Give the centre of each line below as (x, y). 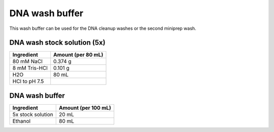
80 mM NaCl (27, 62)
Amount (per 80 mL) (78, 55)
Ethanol (21, 121)
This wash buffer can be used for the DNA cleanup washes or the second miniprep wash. (103, 28)
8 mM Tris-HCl (30, 68)
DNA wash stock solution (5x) (58, 43)
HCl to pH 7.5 (28, 81)
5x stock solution (33, 114)
